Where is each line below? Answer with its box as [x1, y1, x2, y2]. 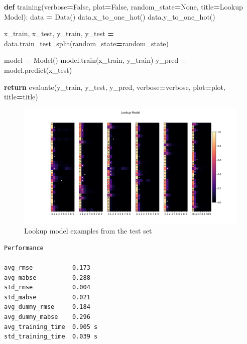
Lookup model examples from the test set [24, 225, 152, 236]
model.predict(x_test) [4, 64, 72, 75]
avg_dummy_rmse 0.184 [4, 303, 90, 311]
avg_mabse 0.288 [4, 274, 90, 281]
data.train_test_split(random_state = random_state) [4, 38, 169, 48]
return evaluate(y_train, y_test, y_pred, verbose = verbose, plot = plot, [4, 81, 225, 92]
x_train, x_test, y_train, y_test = [4, 28, 114, 39]
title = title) [4, 91, 38, 102]
